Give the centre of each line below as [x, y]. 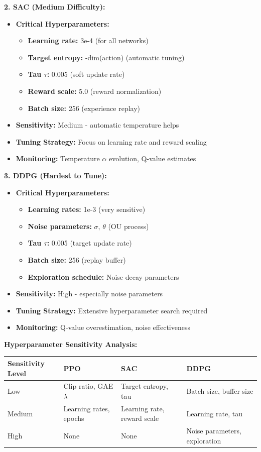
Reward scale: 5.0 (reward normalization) [95, 91]
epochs [74, 418]
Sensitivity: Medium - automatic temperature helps [97, 125]
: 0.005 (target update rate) [89, 243]
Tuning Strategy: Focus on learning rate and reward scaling [111, 141]
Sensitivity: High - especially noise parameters [89, 294]
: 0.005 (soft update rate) [86, 74]
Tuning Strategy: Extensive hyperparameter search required [112, 310]
